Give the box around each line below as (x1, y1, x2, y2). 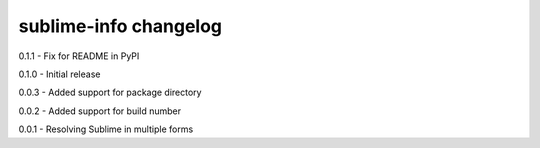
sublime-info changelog (18, 15, 223, 37)
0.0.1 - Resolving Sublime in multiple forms (18, 123, 194, 135)
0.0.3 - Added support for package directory (18, 86, 202, 99)
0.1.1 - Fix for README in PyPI (18, 50, 140, 62)
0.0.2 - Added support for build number (18, 105, 182, 117)
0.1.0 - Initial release (18, 68, 101, 80)
